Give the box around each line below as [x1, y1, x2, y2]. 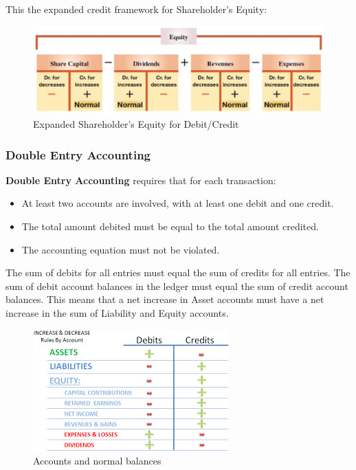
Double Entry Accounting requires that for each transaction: [5, 172, 276, 187]
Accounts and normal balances [33, 454, 162, 468]
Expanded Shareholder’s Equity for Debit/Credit [33, 117, 239, 131]
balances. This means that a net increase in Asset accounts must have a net [5, 292, 324, 306]
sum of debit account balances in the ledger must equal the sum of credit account [5, 278, 348, 293]
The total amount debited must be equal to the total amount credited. [21, 219, 319, 234]
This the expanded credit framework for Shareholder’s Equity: [5, 2, 267, 16]
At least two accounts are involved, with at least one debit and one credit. [21, 196, 334, 210]
